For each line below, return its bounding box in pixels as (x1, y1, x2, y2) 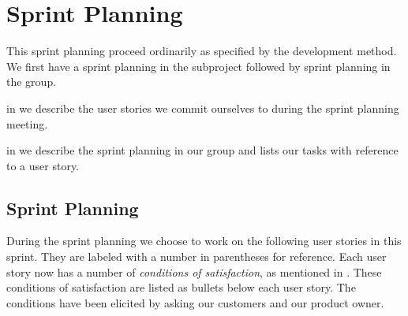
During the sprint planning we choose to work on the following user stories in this (6, 232, 402, 249)
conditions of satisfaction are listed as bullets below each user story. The (6, 279, 356, 296)
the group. (6, 73, 57, 90)
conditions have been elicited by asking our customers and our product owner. (6, 294, 384, 310)
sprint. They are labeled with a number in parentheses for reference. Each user (6, 248, 387, 265)
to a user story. (6, 157, 80, 173)
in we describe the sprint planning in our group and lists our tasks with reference (6, 142, 399, 158)
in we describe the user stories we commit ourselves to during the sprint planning (6, 99, 399, 116)
